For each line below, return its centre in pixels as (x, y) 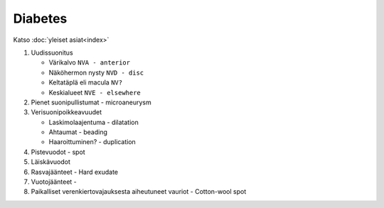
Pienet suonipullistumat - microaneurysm (91, 102)
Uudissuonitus (52, 53)
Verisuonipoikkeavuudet (66, 112)
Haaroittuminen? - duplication (92, 142)
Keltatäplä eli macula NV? (86, 82)
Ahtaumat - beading (78, 132)
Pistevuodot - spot (58, 152)
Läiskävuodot (50, 162)
